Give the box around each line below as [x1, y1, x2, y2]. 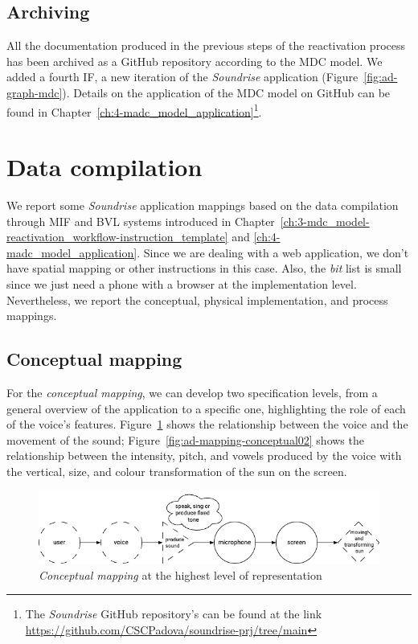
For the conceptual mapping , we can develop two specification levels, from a [6, 384, 378, 400]
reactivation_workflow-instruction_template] [6, 228, 228, 245]
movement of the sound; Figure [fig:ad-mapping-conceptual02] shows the [6, 431, 364, 448]
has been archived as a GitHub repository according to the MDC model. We [6, 52, 383, 69]
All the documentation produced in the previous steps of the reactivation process [6, 37, 405, 54]
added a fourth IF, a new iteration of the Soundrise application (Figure [6, 68, 359, 85]
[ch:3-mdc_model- [280, 212, 370, 229]
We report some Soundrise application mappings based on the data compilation [6, 196, 399, 213]
